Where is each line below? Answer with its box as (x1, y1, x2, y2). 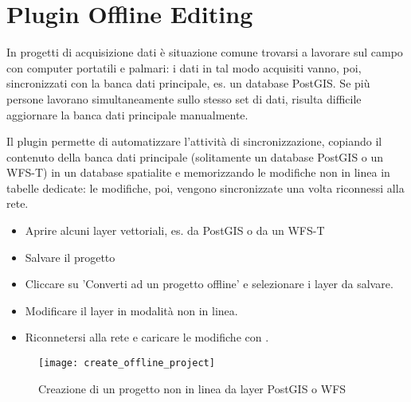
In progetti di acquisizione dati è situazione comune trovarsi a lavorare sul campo (6, 44, 403, 60)
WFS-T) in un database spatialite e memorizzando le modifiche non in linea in (6, 164, 390, 181)
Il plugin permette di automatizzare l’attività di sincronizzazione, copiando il (6, 133, 382, 150)
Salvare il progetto (25, 248, 115, 265)
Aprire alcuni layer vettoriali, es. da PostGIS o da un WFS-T (25, 222, 325, 239)
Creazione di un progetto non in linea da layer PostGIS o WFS (38, 380, 346, 396)
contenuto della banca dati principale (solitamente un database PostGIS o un (6, 148, 384, 165)
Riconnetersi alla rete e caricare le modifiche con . (25, 329, 269, 345)
